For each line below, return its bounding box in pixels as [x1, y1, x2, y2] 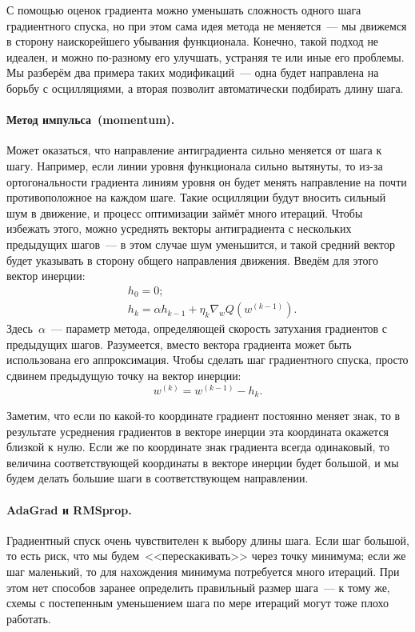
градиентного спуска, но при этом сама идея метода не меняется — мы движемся [6, 17, 407, 34]
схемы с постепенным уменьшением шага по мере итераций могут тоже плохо [6, 594, 389, 611]
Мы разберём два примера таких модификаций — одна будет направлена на [6, 64, 379, 81]
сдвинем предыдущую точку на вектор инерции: [6, 367, 241, 383]
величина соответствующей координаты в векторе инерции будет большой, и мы [6, 454, 399, 470]
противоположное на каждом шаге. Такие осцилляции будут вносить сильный [6, 189, 386, 206]
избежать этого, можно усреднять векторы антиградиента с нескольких [6, 220, 352, 237]
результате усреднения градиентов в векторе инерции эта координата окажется [6, 422, 389, 439]
